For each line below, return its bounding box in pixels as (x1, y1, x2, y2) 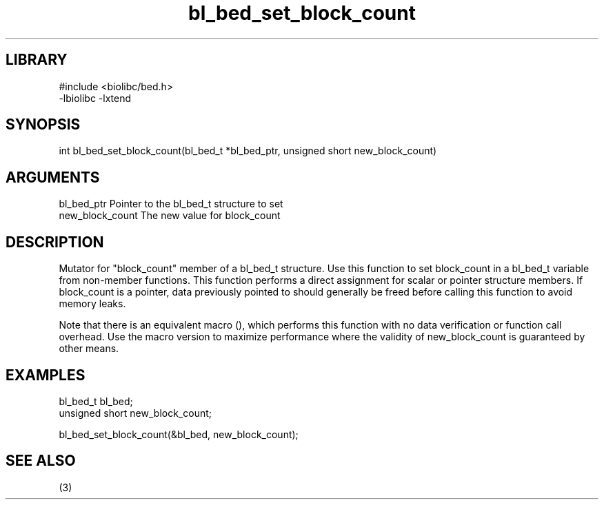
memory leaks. (59, 298, 126, 310)
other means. (59, 342, 119, 355)
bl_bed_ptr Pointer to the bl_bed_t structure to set (59, 198, 283, 210)
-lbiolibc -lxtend (59, 92, 132, 104)
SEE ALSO (6, 452, 76, 470)
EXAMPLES (6, 366, 85, 384)
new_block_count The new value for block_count (59, 209, 281, 222)
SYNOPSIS (6, 116, 81, 134)
